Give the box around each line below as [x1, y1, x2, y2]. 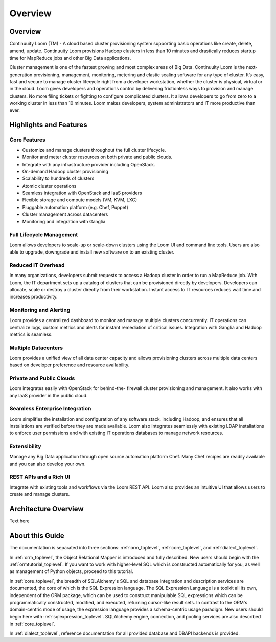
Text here [9, 518, 30, 524]
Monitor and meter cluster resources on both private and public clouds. [22, 154, 173, 161]
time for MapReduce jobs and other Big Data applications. [9, 55, 131, 61]
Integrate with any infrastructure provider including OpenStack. [22, 161, 155, 167]
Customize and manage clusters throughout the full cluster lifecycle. [22, 147, 166, 153]
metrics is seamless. [9, 331, 53, 337]
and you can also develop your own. [9, 461, 86, 467]
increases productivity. [9, 294, 58, 300]
